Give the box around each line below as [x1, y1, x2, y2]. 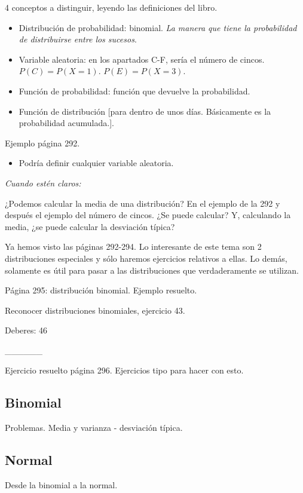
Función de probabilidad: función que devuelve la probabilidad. [19, 84, 250, 97]
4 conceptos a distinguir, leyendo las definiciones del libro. [5, 1, 218, 13]
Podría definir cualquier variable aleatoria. [19, 157, 174, 169]
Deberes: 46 [5, 324, 48, 336]
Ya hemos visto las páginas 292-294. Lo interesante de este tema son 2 [5, 240, 262, 253]
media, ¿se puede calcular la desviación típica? [5, 220, 175, 232]
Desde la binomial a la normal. [5, 479, 118, 491]
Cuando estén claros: [5, 176, 81, 189]
